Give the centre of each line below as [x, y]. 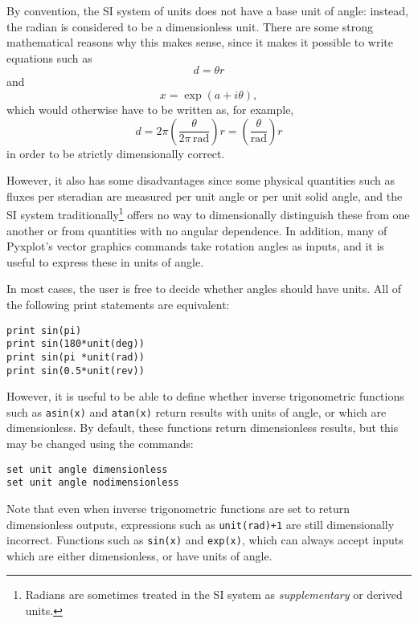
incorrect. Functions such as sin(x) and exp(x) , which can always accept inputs [205, 540]
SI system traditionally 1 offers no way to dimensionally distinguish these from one [208, 213]
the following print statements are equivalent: [118, 304]
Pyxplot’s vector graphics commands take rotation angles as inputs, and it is [195, 246]
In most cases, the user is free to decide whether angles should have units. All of [204, 289]
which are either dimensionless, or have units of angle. [139, 555]
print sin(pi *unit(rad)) [76, 357]
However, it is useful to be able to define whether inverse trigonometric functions [205, 396]
